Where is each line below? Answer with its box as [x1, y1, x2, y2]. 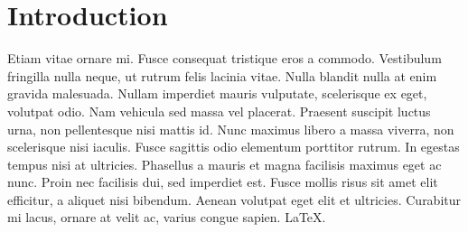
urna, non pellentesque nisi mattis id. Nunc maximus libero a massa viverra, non [7, 119, 454, 138]
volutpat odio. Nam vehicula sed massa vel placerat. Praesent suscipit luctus [7, 101, 431, 120]
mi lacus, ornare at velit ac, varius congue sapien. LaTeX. [7, 208, 326, 227]
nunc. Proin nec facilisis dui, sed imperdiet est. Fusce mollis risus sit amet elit [7, 172, 438, 191]
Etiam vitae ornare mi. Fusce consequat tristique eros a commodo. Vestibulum [7, 49, 442, 68]
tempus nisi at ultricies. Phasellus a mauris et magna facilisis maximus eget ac [7, 154, 442, 173]
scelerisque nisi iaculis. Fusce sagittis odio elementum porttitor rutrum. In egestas [7, 137, 460, 156]
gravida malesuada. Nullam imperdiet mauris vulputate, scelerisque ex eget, [7, 84, 427, 103]
